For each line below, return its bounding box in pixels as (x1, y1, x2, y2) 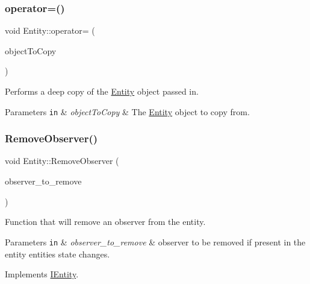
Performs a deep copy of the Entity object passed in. (5, 85, 199, 97)
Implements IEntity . (5, 268, 79, 280)
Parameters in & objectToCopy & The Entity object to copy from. (5, 105, 250, 118)
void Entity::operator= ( (5, 24, 95, 37)
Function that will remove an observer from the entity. (5, 215, 206, 228)
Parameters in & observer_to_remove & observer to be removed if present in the (5, 235, 306, 248)
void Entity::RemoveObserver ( (5, 154, 119, 167)
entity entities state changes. (5, 247, 110, 260)
